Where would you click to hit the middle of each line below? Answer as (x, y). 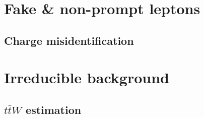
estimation (54, 109)
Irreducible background (87, 77)
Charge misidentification (69, 40)
